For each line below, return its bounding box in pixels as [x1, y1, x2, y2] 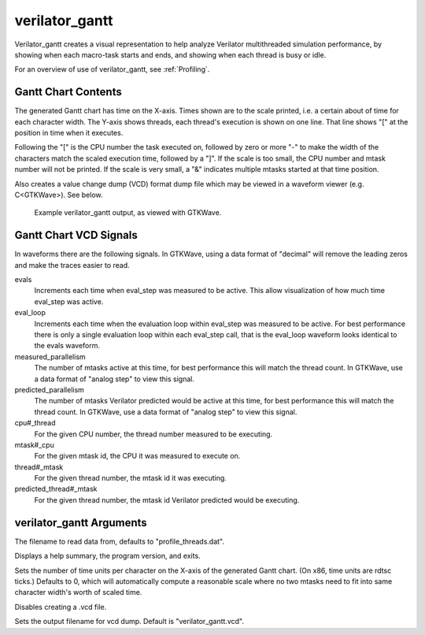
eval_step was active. [34, 296, 104, 306]
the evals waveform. [34, 341, 101, 351]
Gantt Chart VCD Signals [14, 228, 138, 242]
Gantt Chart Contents [14, 85, 122, 98]
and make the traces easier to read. [14, 260, 130, 269]
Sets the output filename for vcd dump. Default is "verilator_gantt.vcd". [14, 617, 244, 626]
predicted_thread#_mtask [14, 485, 98, 494]
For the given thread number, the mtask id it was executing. [34, 473, 227, 483]
